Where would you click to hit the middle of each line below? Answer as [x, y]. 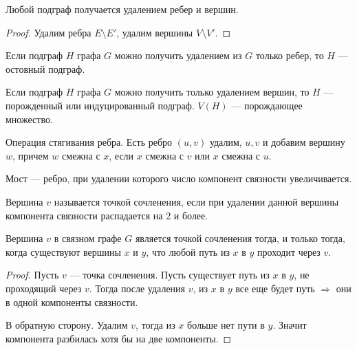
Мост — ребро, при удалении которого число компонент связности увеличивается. [179, 178]
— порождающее [267, 105]
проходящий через [44, 288]
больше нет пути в [226, 325]
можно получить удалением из [178, 55]
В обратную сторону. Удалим [67, 325]
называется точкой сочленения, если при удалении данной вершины [196, 201]
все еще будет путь [275, 288]
